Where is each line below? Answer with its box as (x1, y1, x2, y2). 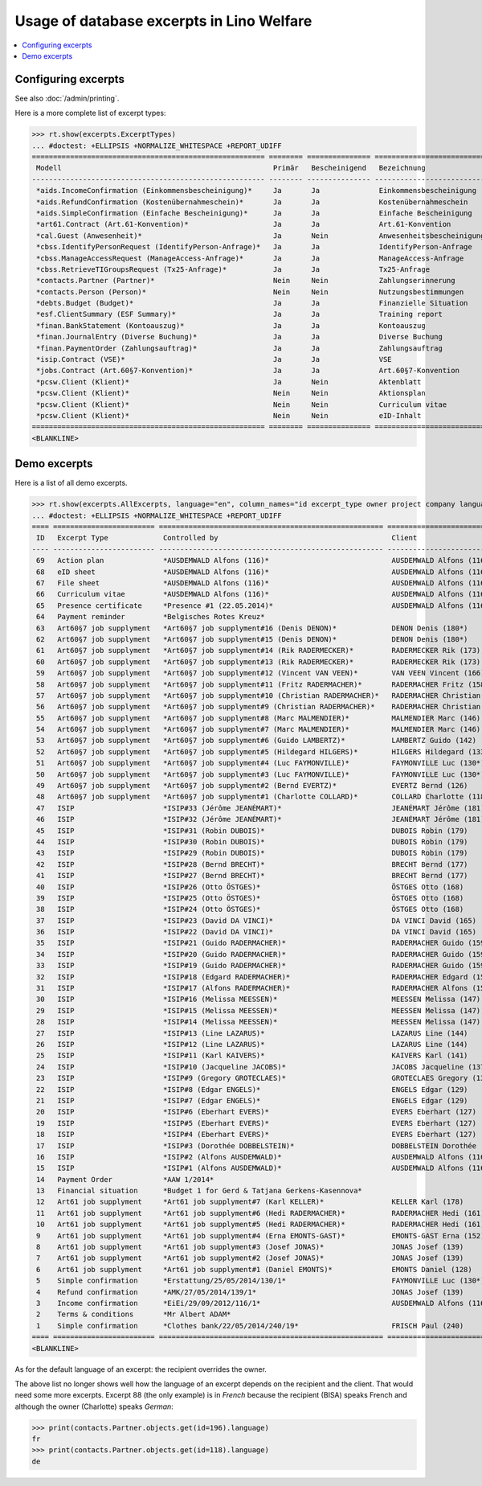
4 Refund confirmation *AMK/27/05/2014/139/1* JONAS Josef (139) (36, 1287, 464, 1296)
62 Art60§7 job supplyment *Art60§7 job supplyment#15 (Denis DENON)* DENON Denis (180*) (36, 634, 468, 643)
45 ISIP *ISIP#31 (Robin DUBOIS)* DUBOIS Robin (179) (36, 826, 468, 835)
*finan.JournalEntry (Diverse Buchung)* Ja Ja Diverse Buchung (36, 332, 443, 342)
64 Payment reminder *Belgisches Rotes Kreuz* (36, 612, 265, 622)
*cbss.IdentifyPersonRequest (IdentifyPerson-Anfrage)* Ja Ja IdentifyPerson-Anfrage (36, 242, 473, 252)
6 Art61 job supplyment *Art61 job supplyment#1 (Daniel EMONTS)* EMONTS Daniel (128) (36, 1265, 473, 1274)
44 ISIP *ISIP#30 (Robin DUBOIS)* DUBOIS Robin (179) (36, 837, 468, 846)
